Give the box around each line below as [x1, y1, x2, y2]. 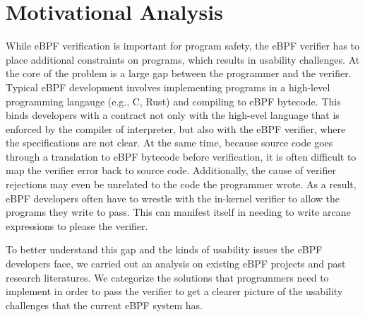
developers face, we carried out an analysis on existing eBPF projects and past [6, 256, 346, 271]
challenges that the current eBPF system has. [6, 297, 203, 312]
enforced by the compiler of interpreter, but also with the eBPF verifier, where [6, 121, 346, 136]
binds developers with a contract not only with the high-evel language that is [6, 108, 340, 122]
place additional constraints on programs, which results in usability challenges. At [6, 52, 360, 67]
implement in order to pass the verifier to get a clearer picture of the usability [6, 284, 343, 299]
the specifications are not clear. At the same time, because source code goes [6, 135, 333, 150]
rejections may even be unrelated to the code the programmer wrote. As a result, [6, 177, 357, 192]
